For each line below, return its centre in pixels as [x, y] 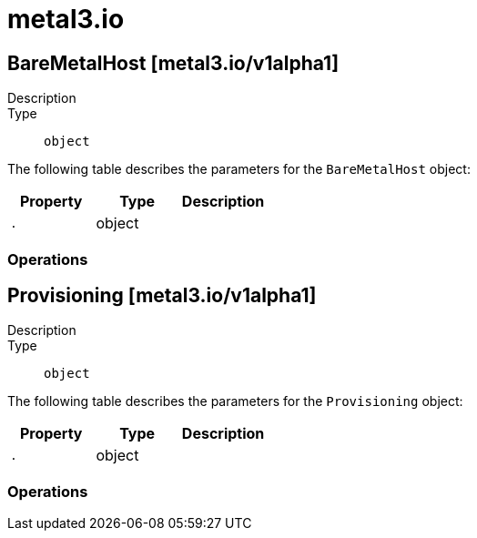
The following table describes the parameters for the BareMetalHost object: [239, 169]
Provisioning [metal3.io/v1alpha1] [162, 295]
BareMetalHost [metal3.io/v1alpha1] [173, 63]
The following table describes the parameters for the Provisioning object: [235, 401]
